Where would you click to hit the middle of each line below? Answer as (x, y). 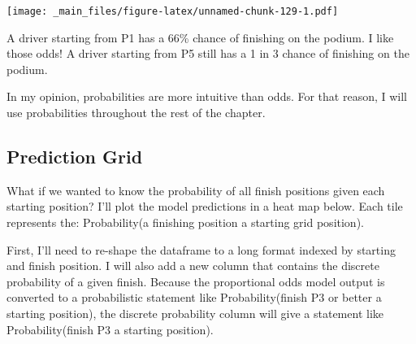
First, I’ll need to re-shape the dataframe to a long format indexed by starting (201, 249)
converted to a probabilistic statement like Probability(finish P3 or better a (194, 297)
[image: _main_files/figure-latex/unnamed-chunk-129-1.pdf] (173, 11)
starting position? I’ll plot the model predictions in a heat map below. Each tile (205, 206)
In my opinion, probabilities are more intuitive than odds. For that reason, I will (207, 96)
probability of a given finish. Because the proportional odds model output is (196, 281)
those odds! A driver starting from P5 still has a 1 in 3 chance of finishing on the (208, 53)
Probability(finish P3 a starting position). (110, 329)
